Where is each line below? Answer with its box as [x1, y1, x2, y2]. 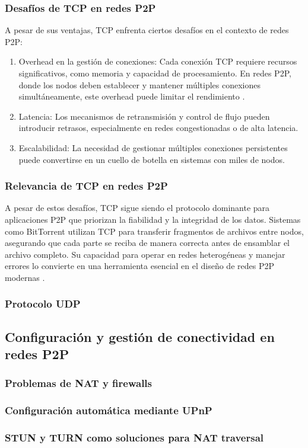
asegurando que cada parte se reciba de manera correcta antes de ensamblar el [5, 236, 290, 249]
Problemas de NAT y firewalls [5, 376, 152, 391]
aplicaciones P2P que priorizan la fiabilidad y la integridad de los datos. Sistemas [5, 213, 301, 225]
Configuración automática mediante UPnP [5, 403, 212, 418]
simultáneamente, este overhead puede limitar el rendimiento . [18, 90, 245, 103]
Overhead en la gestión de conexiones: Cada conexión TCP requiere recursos [18, 55, 297, 68]
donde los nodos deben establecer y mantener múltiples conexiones [18, 78, 261, 91]
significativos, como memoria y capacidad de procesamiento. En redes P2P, [18, 67, 291, 79]
